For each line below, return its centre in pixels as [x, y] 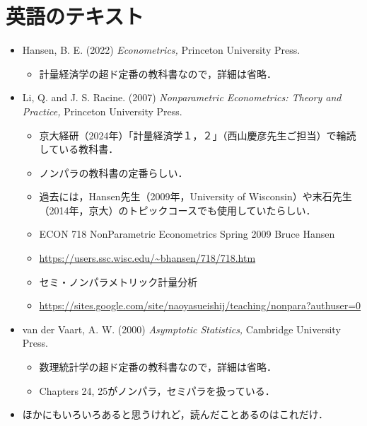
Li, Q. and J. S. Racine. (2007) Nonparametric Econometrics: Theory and [182, 97]
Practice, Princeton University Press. [102, 111]
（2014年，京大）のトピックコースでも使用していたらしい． [177, 210]
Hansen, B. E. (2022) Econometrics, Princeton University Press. [161, 50]
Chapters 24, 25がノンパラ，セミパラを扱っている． [157, 390]
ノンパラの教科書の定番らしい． [113, 172]
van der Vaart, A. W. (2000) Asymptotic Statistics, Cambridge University [181, 329]
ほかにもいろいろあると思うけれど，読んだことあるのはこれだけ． [175, 414]
